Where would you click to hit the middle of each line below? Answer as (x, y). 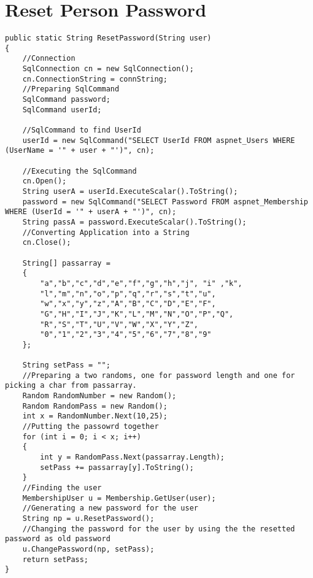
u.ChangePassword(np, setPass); (88, 549)
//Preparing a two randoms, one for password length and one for (159, 375)
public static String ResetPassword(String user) (108, 38)
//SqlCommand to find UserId (82, 130)
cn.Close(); (47, 243)
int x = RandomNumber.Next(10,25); (95, 416)
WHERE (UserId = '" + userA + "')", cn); (91, 212)
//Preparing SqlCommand (71, 89)
